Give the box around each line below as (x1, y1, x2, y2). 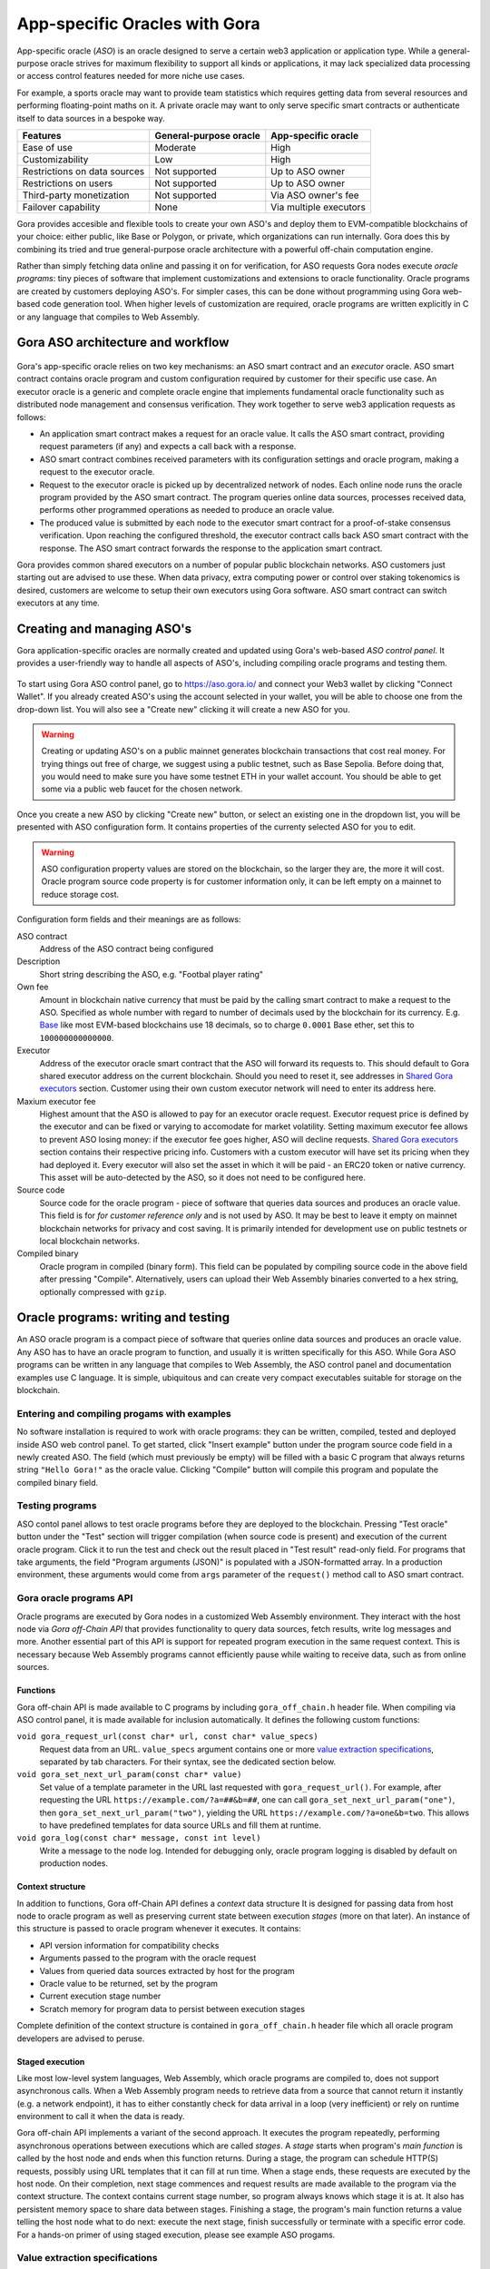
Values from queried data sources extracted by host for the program (39, 1965, 295, 1976)
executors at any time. (16, 597, 100, 608)
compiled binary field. (16, 1477, 99, 1488)
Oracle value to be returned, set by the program (39, 1978, 218, 1989)
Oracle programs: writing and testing (16, 1310, 230, 1325)
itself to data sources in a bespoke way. (16, 113, 165, 123)
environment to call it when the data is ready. (16, 2111, 185, 2122)
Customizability (22, 152, 89, 165)
